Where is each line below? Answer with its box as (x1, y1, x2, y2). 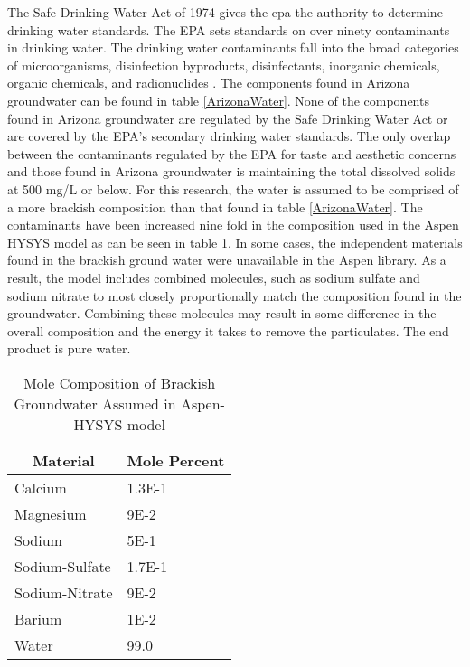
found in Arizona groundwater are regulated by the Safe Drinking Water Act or (7, 108, 448, 127)
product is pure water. (7, 339, 131, 358)
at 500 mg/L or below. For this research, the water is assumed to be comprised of (7, 179, 459, 198)
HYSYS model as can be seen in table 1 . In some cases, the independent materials (7, 232, 463, 251)
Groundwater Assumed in (14, 392, 176, 414)
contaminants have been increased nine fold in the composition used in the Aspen (7, 215, 459, 234)
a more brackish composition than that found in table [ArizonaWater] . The (7, 197, 423, 216)
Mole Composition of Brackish (23, 371, 216, 393)
